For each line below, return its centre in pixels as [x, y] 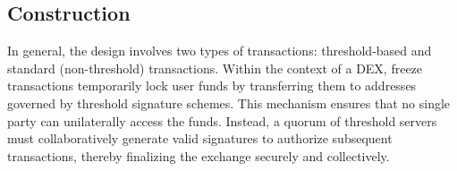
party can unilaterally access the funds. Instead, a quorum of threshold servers [222, 120]
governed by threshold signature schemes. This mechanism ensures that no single [229, 103]
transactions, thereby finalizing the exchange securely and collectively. [199, 155]
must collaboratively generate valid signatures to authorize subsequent [200, 138]
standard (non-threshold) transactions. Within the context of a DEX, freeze [215, 68]
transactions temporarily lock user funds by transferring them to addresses [212, 85]
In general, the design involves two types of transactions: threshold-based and [220, 51]
